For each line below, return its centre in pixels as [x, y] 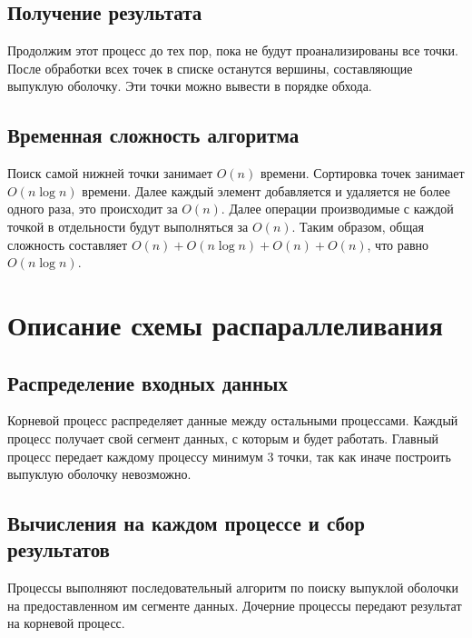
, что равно [398, 244]
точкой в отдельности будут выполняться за [128, 226]
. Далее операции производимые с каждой [337, 209]
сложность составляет [68, 244]
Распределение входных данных [147, 382]
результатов [59, 549]
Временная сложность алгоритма [153, 135]
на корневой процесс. [66, 623]
